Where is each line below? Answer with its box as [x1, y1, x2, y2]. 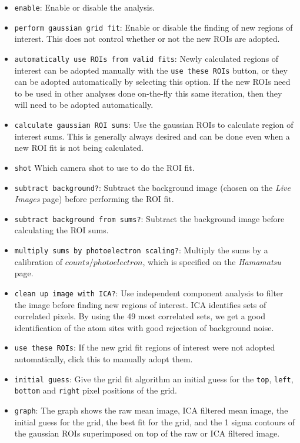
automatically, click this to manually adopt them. [14, 352, 193, 365]
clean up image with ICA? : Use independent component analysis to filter [14, 286, 284, 299]
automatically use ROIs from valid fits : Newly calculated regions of [14, 52, 279, 64]
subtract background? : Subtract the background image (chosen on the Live [14, 181, 291, 193]
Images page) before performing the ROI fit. [14, 193, 174, 205]
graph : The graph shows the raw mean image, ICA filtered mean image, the [14, 404, 288, 416]
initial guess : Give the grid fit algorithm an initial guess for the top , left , [14, 372, 294, 385]
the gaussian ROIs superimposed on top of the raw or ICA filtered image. [14, 427, 280, 439]
